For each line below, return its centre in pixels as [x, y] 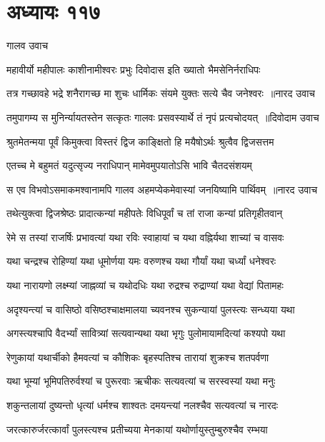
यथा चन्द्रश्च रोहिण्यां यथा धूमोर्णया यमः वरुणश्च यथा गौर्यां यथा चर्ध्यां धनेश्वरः [141, 261]
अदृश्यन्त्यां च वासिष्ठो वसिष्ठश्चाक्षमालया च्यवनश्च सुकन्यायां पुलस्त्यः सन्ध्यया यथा [151, 309]
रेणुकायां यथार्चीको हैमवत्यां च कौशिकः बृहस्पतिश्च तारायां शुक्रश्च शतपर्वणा [138, 357]
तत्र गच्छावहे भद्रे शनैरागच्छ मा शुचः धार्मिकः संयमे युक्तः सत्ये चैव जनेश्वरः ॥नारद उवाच [161, 93]
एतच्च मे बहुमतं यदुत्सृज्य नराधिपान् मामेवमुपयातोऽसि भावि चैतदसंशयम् [129, 165]
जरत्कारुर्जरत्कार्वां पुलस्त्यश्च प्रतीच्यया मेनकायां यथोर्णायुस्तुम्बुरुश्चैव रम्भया [137, 429]
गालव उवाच [27, 45]
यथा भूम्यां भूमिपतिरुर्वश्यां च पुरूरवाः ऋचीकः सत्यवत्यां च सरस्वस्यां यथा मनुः [141, 381]
